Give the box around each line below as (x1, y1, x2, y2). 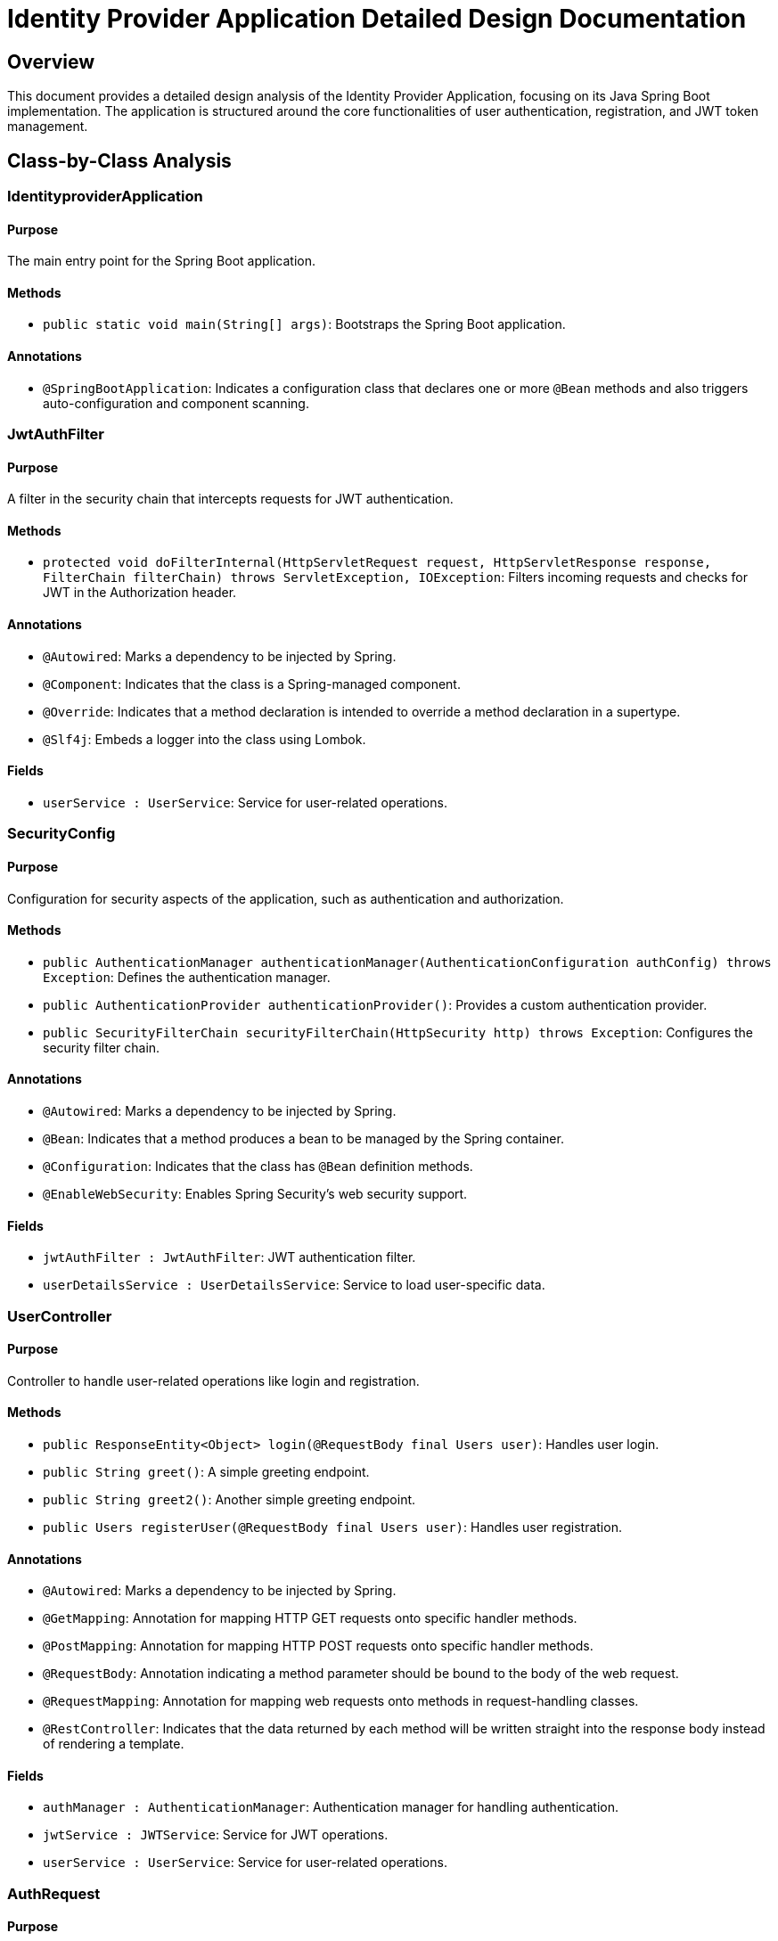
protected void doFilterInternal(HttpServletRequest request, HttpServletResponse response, (43, 555, 712, 570)
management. (7, 119, 88, 135)
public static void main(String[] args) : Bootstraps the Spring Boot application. (43, 316, 566, 332)
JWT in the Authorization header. (43, 585, 237, 601)
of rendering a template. (43, 1736, 184, 1752)
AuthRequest (7, 1884, 101, 1903)
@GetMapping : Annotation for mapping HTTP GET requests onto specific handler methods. (43, 1610, 577, 1626)
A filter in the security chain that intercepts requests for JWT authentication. (7, 491, 454, 507)
